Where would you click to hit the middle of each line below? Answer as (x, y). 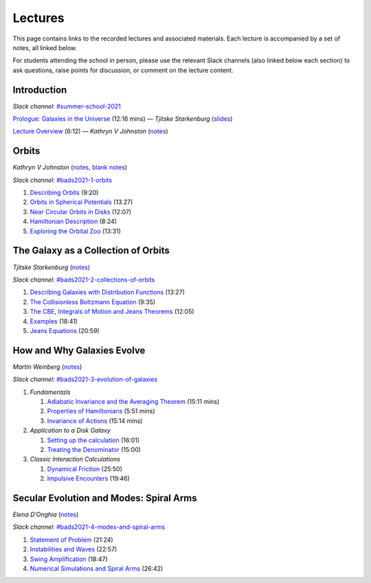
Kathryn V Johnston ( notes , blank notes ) (70, 168)
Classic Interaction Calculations (75, 459)
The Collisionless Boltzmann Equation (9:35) (93, 301)
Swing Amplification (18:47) (69, 559)
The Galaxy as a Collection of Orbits (91, 251)
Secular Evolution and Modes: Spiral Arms (105, 498)
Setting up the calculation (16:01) (93, 440)
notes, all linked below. (45, 47)
